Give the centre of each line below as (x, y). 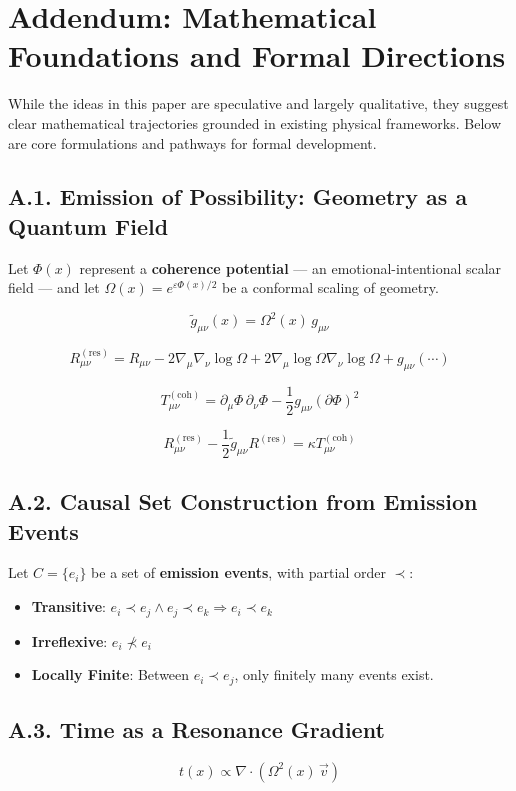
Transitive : (68, 606)
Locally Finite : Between (110, 674)
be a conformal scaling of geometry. (330, 287)
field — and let (54, 287)
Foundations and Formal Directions (257, 55)
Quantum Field (88, 225)
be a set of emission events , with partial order (238, 572)
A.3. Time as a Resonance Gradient (196, 728)
